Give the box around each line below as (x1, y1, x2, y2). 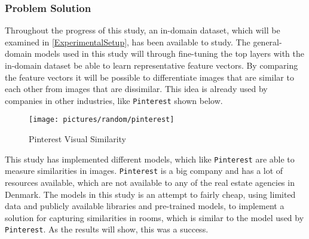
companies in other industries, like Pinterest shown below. (5, 94, 223, 106)
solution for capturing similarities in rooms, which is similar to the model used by (5, 211, 304, 223)
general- (253, 35, 282, 48)
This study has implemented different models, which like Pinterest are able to (5, 152, 295, 165)
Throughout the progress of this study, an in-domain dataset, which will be (5, 24, 280, 36)
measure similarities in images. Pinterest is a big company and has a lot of (5, 164, 283, 177)
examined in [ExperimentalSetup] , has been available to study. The (5, 35, 250, 48)
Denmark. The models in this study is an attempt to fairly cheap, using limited (5, 188, 296, 200)
